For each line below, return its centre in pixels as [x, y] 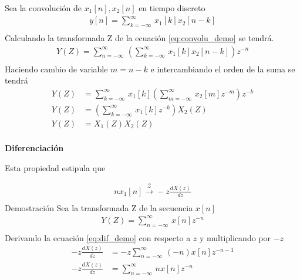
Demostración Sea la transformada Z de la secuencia [99, 207]
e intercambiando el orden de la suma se [223, 69]
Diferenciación [34, 147]
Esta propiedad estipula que [55, 167]
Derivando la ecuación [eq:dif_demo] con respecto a [98, 237]
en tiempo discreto [172, 8]
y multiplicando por [235, 237]
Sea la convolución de [43, 8]
